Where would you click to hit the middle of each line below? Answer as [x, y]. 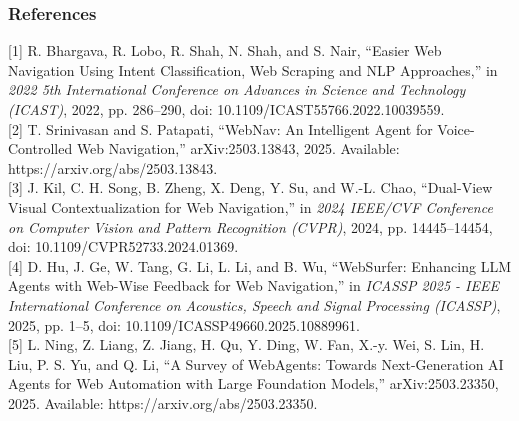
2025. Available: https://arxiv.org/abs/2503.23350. [163, 402]
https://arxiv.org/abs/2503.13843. [113, 167]
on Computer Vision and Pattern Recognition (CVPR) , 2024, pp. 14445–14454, [250, 226]
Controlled [40, 148]
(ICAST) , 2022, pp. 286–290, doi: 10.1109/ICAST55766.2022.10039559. [226, 109]
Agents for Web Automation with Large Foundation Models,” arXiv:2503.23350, [253, 383]
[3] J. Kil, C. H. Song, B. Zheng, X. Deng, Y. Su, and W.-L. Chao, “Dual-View [250, 187]
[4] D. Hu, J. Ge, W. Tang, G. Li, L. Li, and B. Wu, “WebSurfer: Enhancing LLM [259, 265]
